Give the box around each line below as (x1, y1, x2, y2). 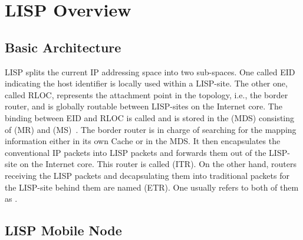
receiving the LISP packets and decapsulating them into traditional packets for (5, 169, 289, 181)
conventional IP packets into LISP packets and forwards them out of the (5, 146, 266, 158)
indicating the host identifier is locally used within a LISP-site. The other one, (5, 77, 288, 89)
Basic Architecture (5, 38, 121, 56)
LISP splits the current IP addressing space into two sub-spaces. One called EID (5, 65, 295, 78)
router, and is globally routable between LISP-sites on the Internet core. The (5, 100, 282, 112)
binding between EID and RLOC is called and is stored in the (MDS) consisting (5, 111, 295, 124)
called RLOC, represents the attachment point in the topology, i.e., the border (5, 88, 288, 101)
